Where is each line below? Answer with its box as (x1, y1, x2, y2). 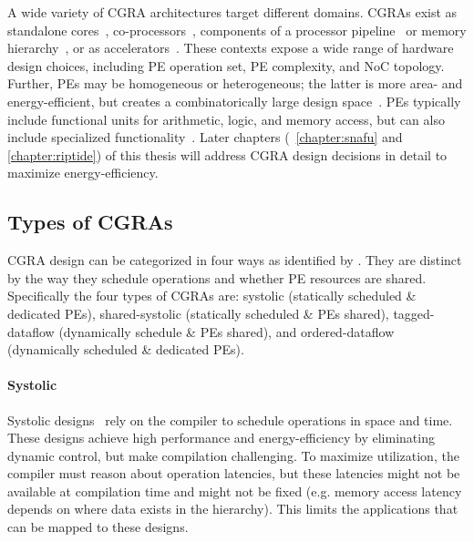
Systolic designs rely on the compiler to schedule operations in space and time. (7, 410, 453, 429)
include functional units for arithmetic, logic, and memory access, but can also (7, 109, 445, 128)
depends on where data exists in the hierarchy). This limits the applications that (7, 499, 459, 518)
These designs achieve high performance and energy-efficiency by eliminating (7, 428, 435, 447)
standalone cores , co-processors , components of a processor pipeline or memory (7, 20, 467, 39)
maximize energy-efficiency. (7, 163, 159, 182)
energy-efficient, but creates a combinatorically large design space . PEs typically (7, 91, 461, 110)
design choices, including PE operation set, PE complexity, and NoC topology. (7, 56, 445, 75)
